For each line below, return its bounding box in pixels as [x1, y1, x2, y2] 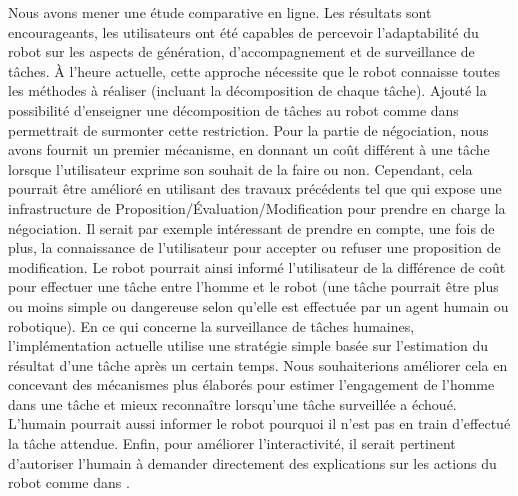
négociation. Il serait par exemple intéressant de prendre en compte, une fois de [8, 217, 495, 238]
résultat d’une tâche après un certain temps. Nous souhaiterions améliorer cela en [8, 354, 508, 375]
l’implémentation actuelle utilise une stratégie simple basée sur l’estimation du [8, 335, 489, 356]
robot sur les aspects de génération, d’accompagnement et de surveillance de [8, 41, 475, 62]
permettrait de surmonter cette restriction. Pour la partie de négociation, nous [8, 119, 489, 140]
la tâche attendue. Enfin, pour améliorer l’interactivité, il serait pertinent [8, 433, 456, 454]
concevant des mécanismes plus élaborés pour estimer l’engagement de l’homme [8, 374, 495, 395]
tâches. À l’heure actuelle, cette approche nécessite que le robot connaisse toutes [8, 60, 501, 81]
